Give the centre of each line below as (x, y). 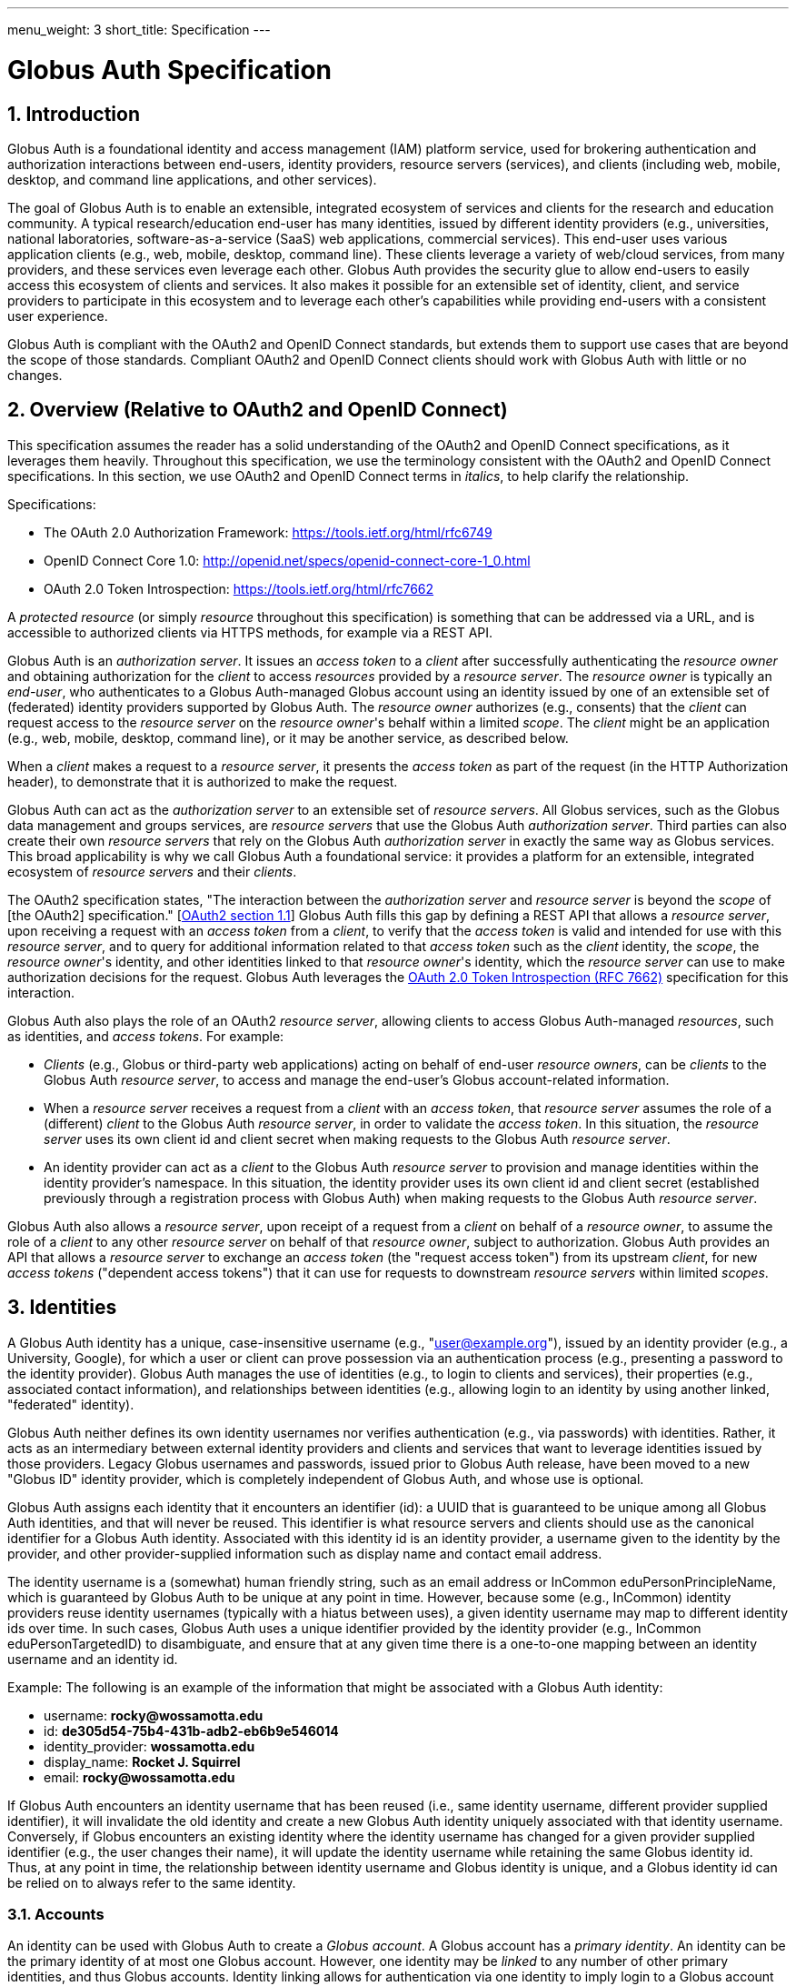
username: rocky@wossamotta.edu (154, 1715)
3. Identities (62, 1308)
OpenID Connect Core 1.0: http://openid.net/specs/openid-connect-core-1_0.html (287, 560)
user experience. (58, 316)
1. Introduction (74, 114)
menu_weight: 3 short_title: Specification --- (139, 30)
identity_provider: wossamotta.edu (149, 1746)
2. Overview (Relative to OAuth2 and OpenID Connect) (258, 410)
